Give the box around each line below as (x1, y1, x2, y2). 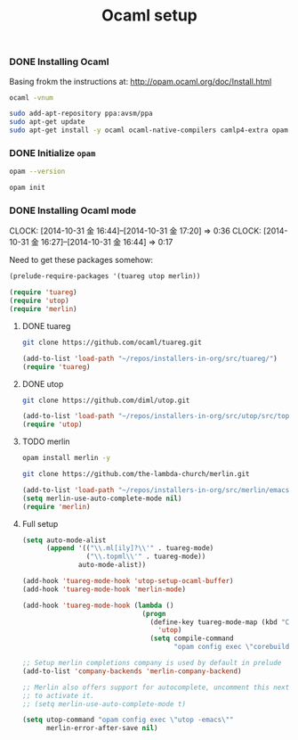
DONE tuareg (21, 320, 71, 331)
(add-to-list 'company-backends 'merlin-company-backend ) (21, 666, 242, 676)
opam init (9, 184, 46, 193)
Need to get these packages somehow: (9, 255, 154, 266)
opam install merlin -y (21, 454, 111, 463)
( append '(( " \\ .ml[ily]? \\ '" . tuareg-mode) (45, 544, 214, 553)
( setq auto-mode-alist (21, 536, 107, 545)
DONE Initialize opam (9, 146, 96, 159)
